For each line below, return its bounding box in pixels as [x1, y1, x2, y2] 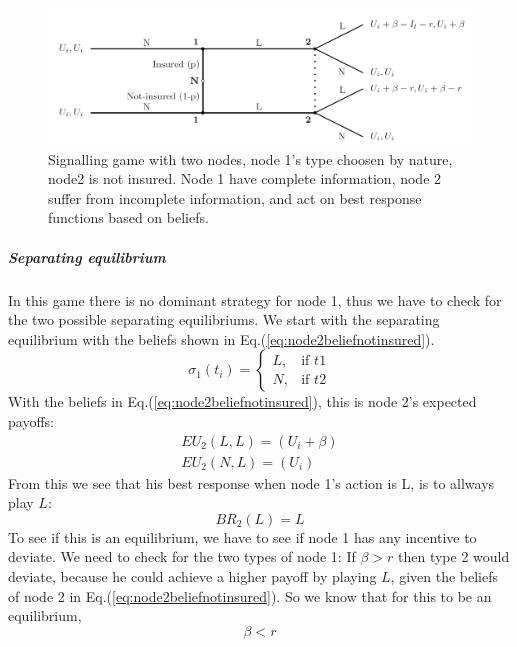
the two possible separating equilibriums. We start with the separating [8, 309, 440, 330]
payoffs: [8, 410, 54, 431]
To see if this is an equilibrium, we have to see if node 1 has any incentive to [8, 526, 477, 547]
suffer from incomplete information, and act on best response [48, 187, 422, 208]
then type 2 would [398, 546, 510, 567]
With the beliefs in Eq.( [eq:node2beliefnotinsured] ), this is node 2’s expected [8, 391, 477, 412]
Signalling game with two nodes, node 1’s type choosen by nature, [48, 148, 453, 169]
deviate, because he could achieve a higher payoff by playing [8, 565, 377, 586]
